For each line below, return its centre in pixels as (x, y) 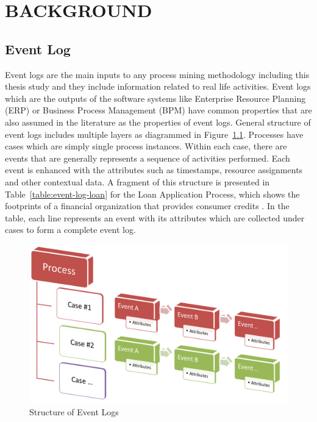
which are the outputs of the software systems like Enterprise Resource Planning (155, 98)
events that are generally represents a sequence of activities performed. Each (148, 158)
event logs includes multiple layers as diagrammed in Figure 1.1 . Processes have (154, 134)
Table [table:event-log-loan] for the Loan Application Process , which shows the (152, 194)
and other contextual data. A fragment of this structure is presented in (137, 181)
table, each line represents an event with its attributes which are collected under (155, 217)
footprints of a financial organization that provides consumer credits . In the (147, 206)
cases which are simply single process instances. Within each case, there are (146, 146)
